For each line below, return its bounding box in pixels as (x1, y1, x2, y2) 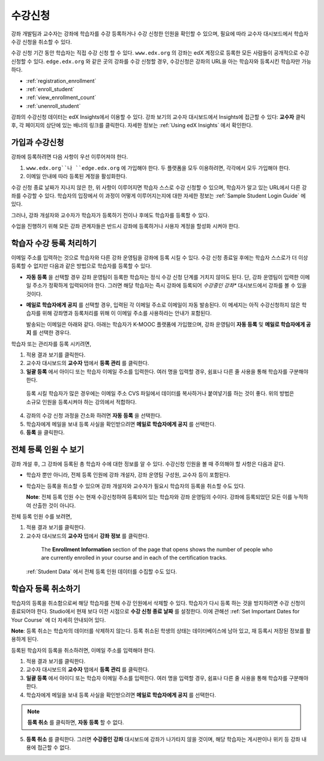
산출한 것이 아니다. (32, 502, 76, 509)
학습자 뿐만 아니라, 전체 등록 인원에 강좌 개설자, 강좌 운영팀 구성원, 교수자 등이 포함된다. (26, 471, 230, 478)
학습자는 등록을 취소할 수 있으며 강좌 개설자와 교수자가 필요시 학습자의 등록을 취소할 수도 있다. (26, 482, 245, 489)
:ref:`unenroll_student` (26, 102, 81, 109)
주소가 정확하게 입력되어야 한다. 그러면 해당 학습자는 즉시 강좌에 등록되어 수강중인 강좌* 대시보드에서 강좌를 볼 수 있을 (32, 282, 307, 289)
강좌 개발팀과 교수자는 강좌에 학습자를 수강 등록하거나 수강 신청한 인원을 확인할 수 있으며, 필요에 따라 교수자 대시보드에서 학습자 (11, 30, 309, 37)
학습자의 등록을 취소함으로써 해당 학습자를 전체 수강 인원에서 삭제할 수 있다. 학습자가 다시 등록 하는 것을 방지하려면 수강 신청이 (11, 599, 305, 606)
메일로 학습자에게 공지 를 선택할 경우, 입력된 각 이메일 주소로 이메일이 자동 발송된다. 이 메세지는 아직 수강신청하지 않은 (26, 301, 301, 308)
